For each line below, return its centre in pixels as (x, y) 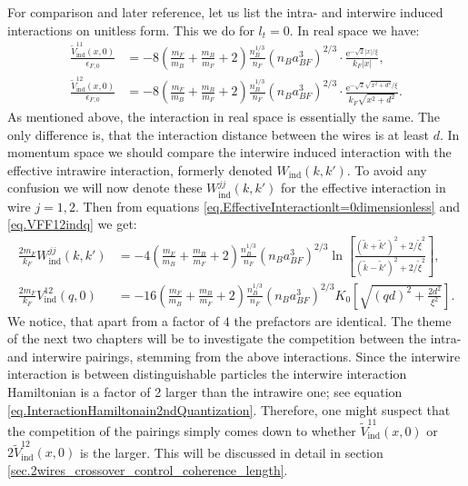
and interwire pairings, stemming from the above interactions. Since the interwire (234, 356)
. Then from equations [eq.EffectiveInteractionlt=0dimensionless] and (268, 206)
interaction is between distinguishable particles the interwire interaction (207, 374)
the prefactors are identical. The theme (343, 320)
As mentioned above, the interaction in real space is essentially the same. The (224, 116)
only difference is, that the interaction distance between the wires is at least (219, 134)
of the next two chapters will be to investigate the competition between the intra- (234, 338)
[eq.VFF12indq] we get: (72, 224)
